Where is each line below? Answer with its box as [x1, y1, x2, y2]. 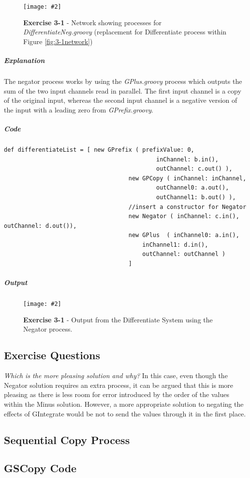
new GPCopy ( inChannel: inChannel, [128, 175, 247, 182]
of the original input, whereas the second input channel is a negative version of [4, 95, 237, 105]
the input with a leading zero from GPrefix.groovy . [4, 104, 153, 114]
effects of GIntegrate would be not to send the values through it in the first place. [4, 408, 246, 418]
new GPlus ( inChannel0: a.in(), [128, 232, 239, 239]
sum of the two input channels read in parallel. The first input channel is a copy [4, 85, 241, 96]
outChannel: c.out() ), [156, 165, 233, 173]
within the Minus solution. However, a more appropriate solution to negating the [4, 399, 244, 409]
